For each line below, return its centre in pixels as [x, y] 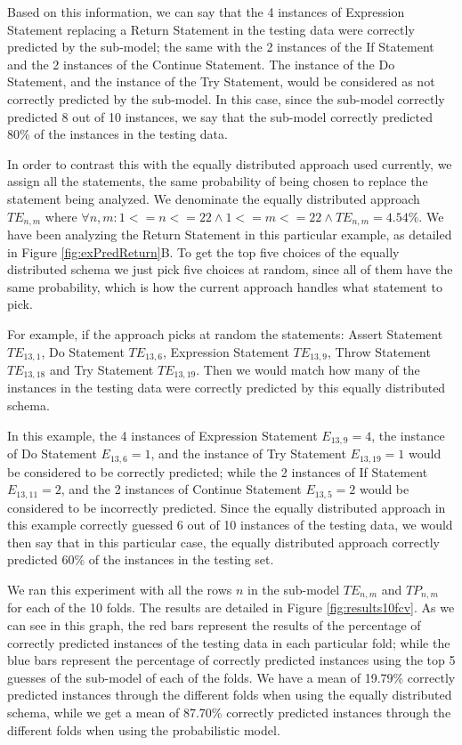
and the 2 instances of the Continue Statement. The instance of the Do [201, 64]
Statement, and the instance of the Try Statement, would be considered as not [221, 81]
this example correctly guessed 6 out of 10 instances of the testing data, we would [230, 525]
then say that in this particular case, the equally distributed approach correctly [223, 542]
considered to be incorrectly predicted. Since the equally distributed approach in [227, 507]
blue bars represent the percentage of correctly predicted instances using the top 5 [231, 660]
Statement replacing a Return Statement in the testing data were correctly [211, 29]
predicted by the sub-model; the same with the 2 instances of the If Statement [221, 47]
